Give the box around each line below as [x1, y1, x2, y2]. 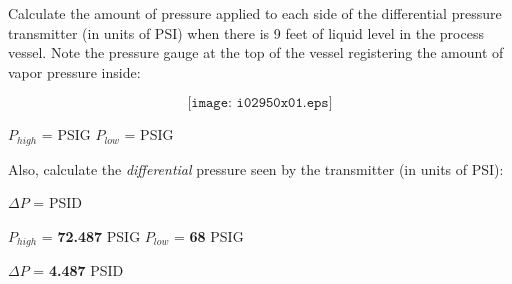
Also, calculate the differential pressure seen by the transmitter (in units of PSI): [8, 158, 504, 179]
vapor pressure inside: [8, 61, 141, 82]
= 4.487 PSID [33, 260, 124, 281]
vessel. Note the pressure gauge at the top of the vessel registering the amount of [8, 42, 504, 63]
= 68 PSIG [173, 226, 244, 247]
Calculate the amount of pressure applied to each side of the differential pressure [8, 3, 502, 23]
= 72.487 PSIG [41, 226, 141, 247]
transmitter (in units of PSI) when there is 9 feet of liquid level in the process [8, 22, 484, 43]
